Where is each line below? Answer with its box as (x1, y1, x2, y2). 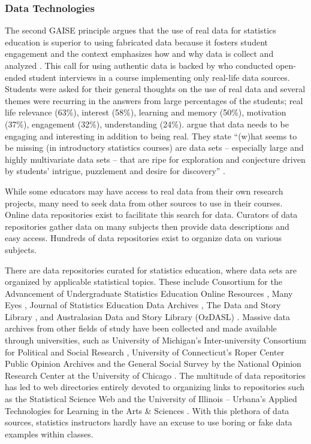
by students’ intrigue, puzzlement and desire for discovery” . (5, 165, 225, 177)
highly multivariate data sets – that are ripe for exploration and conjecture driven (5, 153, 306, 165)
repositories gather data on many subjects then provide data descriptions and (5, 220, 289, 232)
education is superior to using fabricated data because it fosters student (5, 35, 268, 48)
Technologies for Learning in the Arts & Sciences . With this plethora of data (5, 404, 289, 416)
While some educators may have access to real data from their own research (5, 184, 283, 197)
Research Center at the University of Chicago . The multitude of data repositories (5, 369, 306, 381)
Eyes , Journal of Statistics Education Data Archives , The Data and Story (5, 299, 281, 311)
